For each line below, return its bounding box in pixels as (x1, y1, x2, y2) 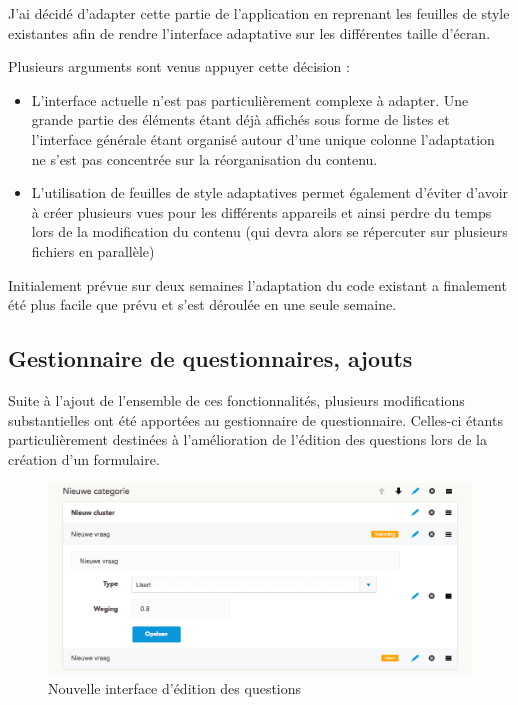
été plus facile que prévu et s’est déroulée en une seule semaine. (8, 294, 397, 315)
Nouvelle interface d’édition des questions (48, 677, 302, 698)
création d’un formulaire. (8, 448, 160, 469)
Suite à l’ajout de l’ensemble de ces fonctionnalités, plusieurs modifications (8, 389, 465, 410)
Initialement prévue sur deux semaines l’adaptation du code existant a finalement (8, 274, 507, 295)
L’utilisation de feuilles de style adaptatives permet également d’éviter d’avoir (31, 182, 509, 203)
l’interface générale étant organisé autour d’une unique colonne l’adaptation (31, 128, 495, 149)
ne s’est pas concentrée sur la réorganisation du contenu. (31, 148, 378, 169)
